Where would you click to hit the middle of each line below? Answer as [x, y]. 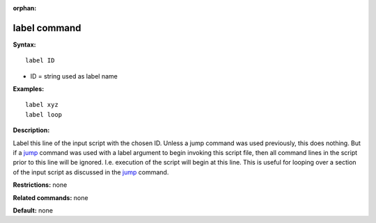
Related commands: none [50, 197]
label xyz [42, 105]
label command [47, 28]
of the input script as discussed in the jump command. [91, 172]
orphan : [25, 8]
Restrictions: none [40, 185]
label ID [40, 60]
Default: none [33, 210]
